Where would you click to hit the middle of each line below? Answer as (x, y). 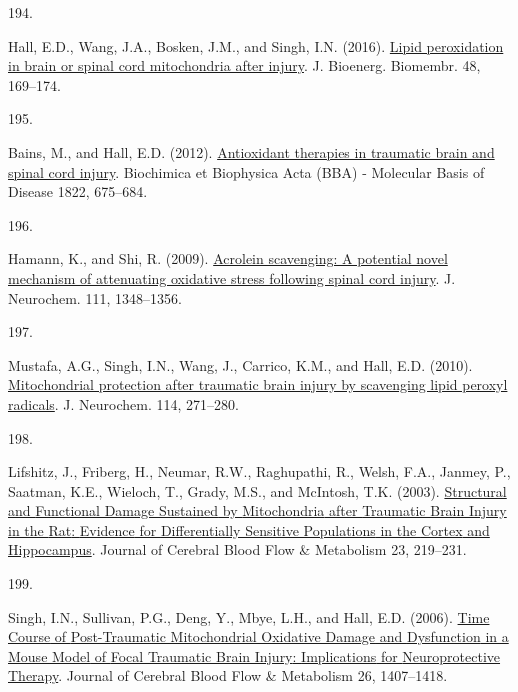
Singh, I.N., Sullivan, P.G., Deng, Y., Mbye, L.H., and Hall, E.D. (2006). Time (249, 616)
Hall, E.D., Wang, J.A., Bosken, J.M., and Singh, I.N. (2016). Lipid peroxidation (256, 45)
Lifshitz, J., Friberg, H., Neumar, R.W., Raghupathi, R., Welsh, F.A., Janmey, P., (259, 471)
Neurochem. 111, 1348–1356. (95, 297)
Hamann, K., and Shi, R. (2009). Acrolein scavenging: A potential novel (228, 258)
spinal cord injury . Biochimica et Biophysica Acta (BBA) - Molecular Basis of (246, 171)
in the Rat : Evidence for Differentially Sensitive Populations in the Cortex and (249, 529)
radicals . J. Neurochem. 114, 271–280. (123, 403)
